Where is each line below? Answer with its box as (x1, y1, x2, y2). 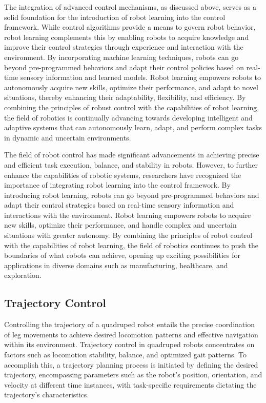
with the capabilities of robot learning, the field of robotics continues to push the (4, 239, 258, 250)
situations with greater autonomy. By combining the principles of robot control (4, 230, 253, 240)
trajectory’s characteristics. (4, 389, 89, 400)
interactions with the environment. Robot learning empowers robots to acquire (4, 209, 251, 220)
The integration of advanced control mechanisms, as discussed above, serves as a (4, 2, 256, 12)
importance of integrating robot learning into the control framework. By (4, 179, 231, 190)
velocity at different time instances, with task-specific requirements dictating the (4, 379, 257, 390)
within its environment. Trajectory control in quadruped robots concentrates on (4, 339, 255, 350)
